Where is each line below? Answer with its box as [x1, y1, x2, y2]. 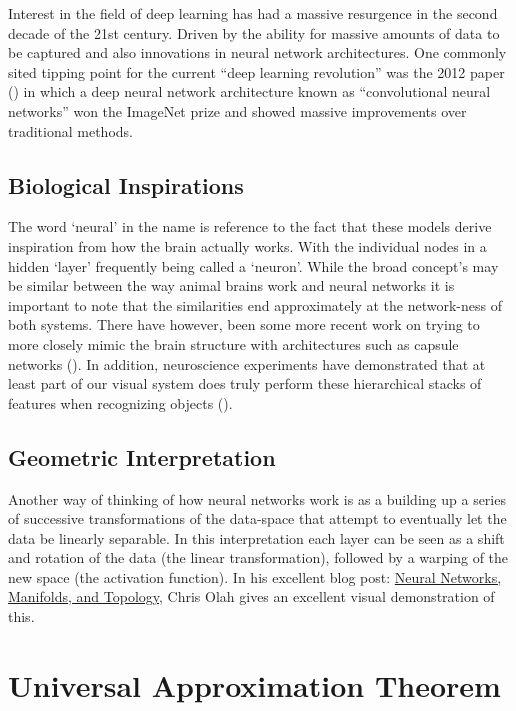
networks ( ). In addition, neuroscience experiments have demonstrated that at [8, 353, 486, 374]
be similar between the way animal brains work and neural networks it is [8, 275, 455, 296]
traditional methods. [8, 120, 133, 141]
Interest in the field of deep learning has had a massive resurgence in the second [8, 3, 498, 23]
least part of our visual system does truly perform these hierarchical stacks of [8, 373, 482, 394]
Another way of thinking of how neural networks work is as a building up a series [8, 488, 506, 509]
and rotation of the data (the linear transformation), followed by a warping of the [8, 547, 509, 568]
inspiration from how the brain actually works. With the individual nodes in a [8, 235, 487, 256]
